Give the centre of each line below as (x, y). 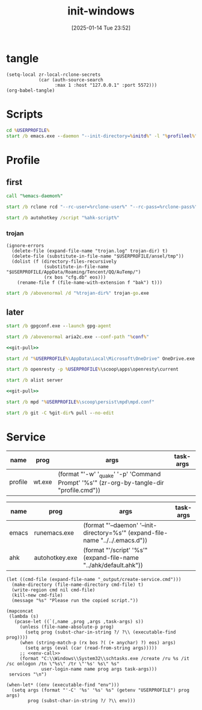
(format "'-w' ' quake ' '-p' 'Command (109, 474)
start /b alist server (35, 380)
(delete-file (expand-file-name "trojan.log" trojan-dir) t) (90, 251)
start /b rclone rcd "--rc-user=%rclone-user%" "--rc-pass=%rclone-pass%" (102, 207)
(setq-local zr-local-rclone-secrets (54, 74)
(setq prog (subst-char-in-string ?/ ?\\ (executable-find (100, 632)
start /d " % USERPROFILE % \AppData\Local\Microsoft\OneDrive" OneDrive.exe (101, 359)
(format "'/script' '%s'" (115, 550)
